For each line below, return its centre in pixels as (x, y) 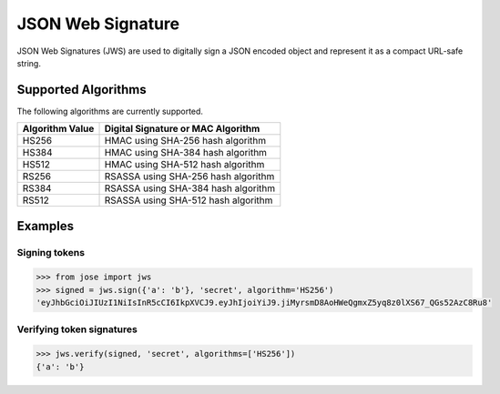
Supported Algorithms (82, 90)
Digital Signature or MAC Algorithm (182, 129)
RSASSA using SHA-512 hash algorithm (189, 200)
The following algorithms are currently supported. (110, 111)
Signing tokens (51, 252)
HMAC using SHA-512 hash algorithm (184, 165)
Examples (46, 226)
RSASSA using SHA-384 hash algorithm (190, 188)
